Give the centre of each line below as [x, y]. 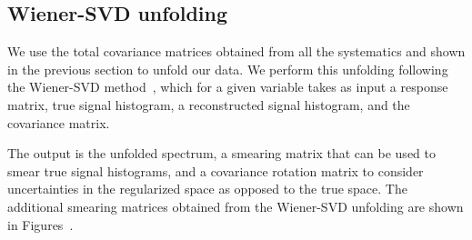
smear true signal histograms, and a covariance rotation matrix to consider [216, 170]
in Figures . [40, 224]
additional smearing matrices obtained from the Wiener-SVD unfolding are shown [236, 206]
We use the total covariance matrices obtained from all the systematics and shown [236, 51]
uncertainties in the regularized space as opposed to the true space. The [207, 189]
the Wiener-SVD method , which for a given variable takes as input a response [228, 87]
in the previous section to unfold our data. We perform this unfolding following [228, 69]
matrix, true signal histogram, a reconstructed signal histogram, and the [209, 104]
